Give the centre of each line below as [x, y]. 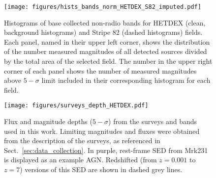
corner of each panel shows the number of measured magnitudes [100, 70]
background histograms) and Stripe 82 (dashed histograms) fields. [103, 32]
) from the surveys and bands [153, 121]
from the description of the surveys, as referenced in [82, 140]
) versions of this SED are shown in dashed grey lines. [101, 169]
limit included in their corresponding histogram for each [126, 80]
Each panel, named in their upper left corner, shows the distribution [107, 41]
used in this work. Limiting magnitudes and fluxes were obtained [102, 131]
